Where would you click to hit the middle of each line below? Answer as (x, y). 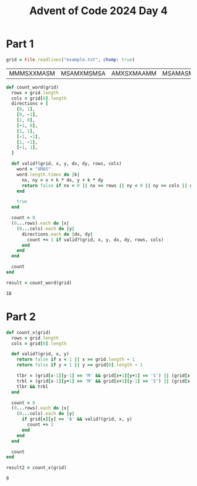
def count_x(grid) (28, 332)
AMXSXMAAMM (134, 73)
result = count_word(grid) (39, 283)
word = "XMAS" (34, 169)
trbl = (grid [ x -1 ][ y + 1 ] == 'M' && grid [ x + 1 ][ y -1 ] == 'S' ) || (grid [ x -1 (106, 381)
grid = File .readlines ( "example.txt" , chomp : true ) (70, 59)
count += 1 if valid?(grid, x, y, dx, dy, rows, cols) (96, 240)
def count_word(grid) (33, 87)
